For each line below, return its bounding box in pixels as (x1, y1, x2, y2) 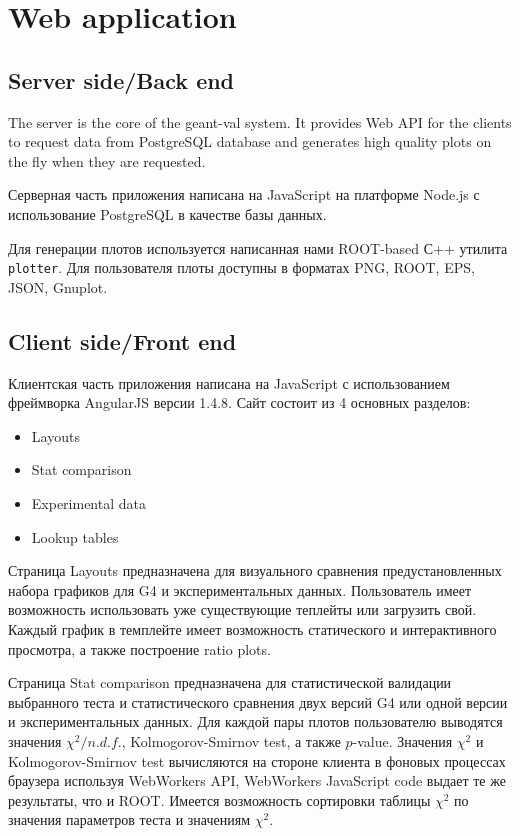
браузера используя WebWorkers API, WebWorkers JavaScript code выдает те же (8, 770, 506, 791)
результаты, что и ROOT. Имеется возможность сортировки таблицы (8, 789, 431, 810)
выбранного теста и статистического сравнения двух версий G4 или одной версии (8, 691, 508, 712)
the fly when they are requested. (8, 150, 206, 171)
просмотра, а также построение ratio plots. (8, 638, 271, 659)
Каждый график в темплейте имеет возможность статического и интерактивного (8, 618, 497, 639)
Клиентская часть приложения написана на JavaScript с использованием (8, 372, 450, 393)
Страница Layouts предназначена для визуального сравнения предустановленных (8, 560, 502, 581)
